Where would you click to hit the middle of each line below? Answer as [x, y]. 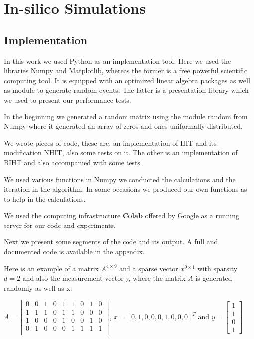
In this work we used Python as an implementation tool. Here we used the [118, 60]
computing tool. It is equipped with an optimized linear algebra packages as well [127, 80]
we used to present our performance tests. [68, 99]
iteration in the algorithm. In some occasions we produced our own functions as [126, 189]
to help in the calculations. [45, 198]
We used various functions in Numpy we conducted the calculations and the [120, 179]
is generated [214, 278]
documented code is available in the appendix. [74, 252]
